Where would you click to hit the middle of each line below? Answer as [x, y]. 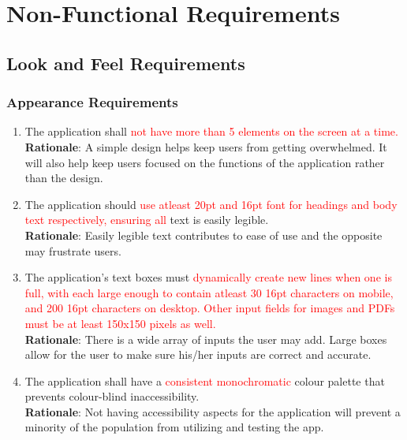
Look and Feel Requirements [126, 63]
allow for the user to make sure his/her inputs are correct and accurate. [198, 354]
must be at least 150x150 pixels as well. [120, 323]
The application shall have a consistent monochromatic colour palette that [205, 380]
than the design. [64, 178]
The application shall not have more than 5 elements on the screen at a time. [211, 131]
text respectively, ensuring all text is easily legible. [147, 220]
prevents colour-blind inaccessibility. [112, 396]
